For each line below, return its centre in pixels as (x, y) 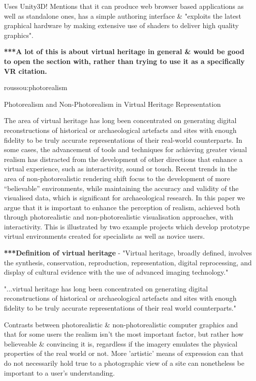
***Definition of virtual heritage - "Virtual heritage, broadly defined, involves (128, 253)
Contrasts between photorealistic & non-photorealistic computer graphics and (121, 324)
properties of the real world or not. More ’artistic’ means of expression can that (124, 353)
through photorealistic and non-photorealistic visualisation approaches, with (119, 217)
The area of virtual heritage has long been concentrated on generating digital (120, 120)
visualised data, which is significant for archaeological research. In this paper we (125, 198)
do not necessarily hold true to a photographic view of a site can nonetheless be (124, 363)
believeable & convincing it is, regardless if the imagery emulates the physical (121, 343)
